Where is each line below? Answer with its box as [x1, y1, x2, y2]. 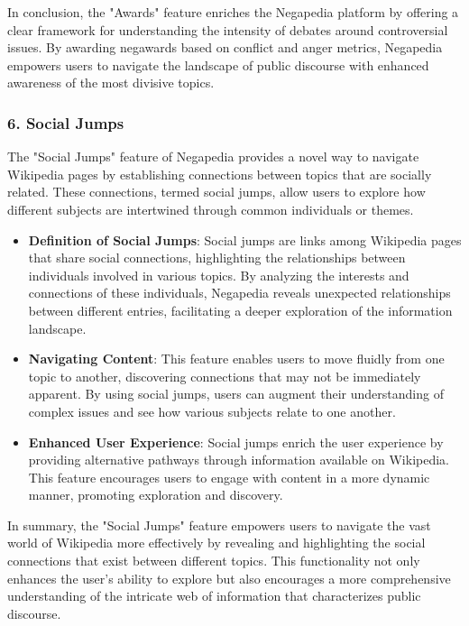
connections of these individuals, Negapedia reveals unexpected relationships [28, 283, 451, 302]
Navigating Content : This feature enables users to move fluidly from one [28, 349, 445, 368]
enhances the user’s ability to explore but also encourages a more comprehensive [7, 568, 451, 587]
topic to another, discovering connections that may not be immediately [28, 366, 421, 385]
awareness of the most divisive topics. [7, 73, 215, 92]
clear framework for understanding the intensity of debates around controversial [7, 20, 448, 39]
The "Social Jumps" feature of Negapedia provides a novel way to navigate [7, 147, 419, 166]
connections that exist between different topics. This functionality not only [7, 551, 420, 570]
